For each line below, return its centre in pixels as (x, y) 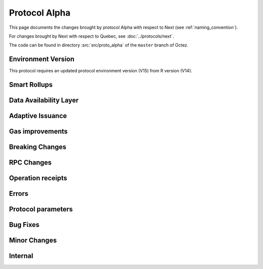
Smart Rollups (31, 85)
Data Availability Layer (44, 100)
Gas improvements (38, 132)
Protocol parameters (41, 209)
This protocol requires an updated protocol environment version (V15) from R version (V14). (101, 71)
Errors (19, 194)
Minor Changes (33, 240)
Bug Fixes (24, 225)
